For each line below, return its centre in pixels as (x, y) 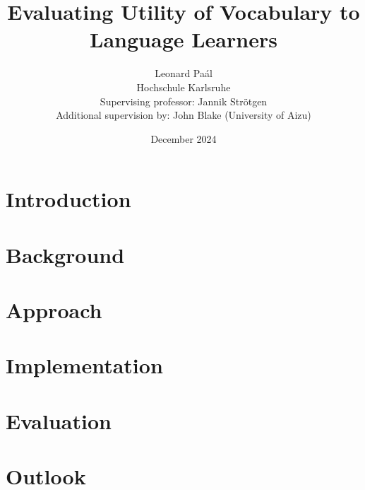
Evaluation (59, 420)
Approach (54, 310)
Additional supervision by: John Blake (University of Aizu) (184, 115)
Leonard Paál (184, 73)
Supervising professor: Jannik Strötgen (184, 101)
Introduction (68, 199)
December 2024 (184, 138)
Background (65, 254)
